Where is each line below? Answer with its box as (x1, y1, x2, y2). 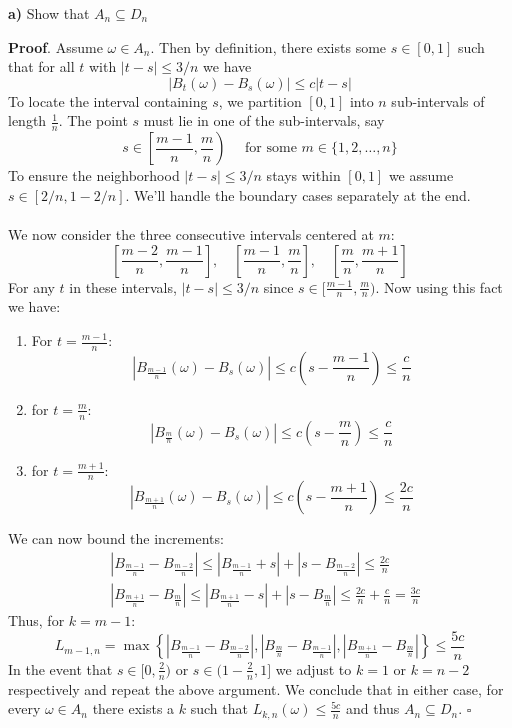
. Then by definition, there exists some (150, 36, 387, 57)
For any (8, 276, 55, 297)
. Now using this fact (375, 276, 503, 297)
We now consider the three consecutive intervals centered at (8, 223, 374, 244)
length (8, 110, 47, 131)
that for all (8, 56, 75, 77)
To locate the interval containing (8, 90, 208, 111)
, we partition (218, 90, 302, 111)
